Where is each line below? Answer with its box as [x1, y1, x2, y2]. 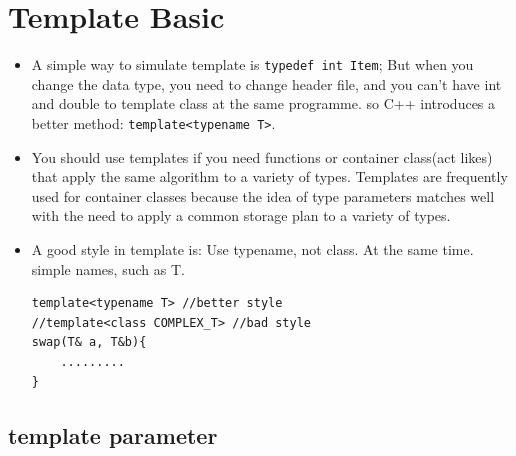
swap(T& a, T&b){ [31, 335, 147, 350]
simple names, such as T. [31, 258, 185, 279]
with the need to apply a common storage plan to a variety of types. [31, 205, 451, 226]
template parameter [8, 419, 218, 450]
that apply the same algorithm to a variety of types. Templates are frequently [31, 166, 508, 187]
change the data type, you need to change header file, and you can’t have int [31, 73, 502, 94]
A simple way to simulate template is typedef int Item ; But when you [31, 54, 474, 75]
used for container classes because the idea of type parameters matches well [31, 185, 495, 206]
